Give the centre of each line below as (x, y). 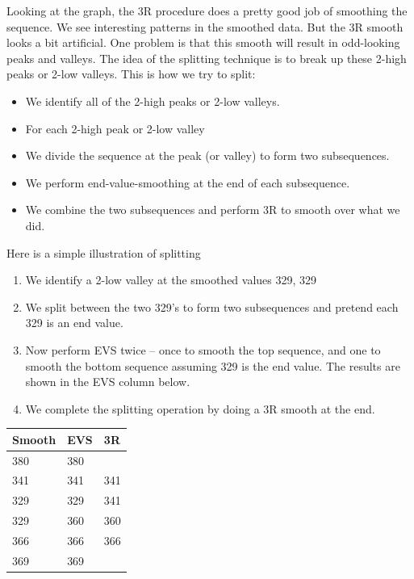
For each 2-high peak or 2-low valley (115, 128)
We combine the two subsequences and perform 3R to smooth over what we (213, 210)
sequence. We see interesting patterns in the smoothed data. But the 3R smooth (205, 26)
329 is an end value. (74, 323)
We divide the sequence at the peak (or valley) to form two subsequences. (207, 155)
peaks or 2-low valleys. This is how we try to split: (131, 74)
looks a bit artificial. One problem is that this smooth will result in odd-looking (203, 42)
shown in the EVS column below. (108, 382)
